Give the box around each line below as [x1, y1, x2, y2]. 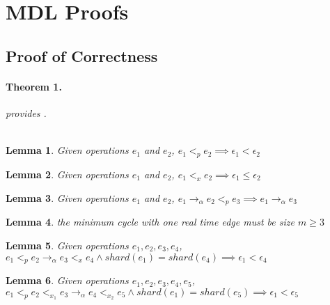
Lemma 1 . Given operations [6, 143, 129, 157]
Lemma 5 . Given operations [6, 237, 129, 252]
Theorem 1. [6, 79, 62, 93]
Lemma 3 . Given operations [6, 190, 129, 205]
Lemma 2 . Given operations [6, 166, 129, 181]
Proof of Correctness [6, 45, 158, 66]
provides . [6, 105, 47, 120]
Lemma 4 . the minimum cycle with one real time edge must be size [6, 214, 294, 229]
